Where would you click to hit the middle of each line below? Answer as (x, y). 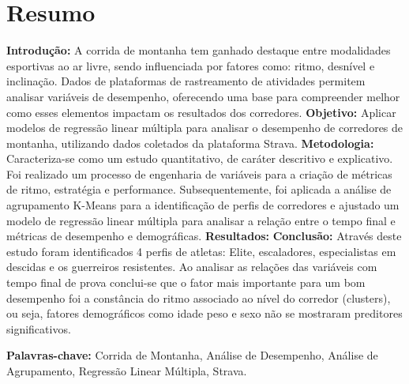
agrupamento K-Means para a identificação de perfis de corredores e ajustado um (203, 205)
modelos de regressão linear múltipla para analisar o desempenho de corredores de (205, 128)
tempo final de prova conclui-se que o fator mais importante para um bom (186, 282)
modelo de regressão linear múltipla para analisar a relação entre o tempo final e (201, 220)
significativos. (39, 328)
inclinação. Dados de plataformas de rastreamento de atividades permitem (186, 81)
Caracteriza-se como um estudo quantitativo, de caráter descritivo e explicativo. (200, 158)
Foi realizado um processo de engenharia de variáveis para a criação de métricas (199, 173)
